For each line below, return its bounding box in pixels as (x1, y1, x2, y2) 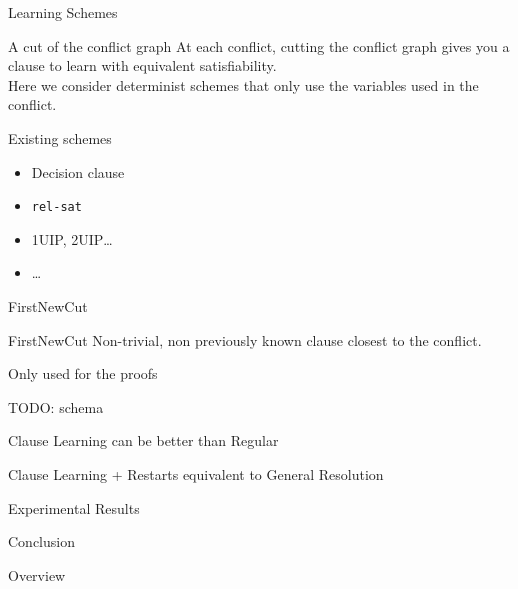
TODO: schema (8, 396, 104, 417)
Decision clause (31, 161, 125, 182)
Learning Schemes (8, 2, 118, 22)
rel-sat (31, 200, 82, 215)
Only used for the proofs (8, 363, 158, 384)
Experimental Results (8, 497, 140, 518)
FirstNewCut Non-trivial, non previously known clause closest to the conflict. (8, 329, 482, 350)
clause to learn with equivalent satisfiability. (8, 55, 277, 76)
